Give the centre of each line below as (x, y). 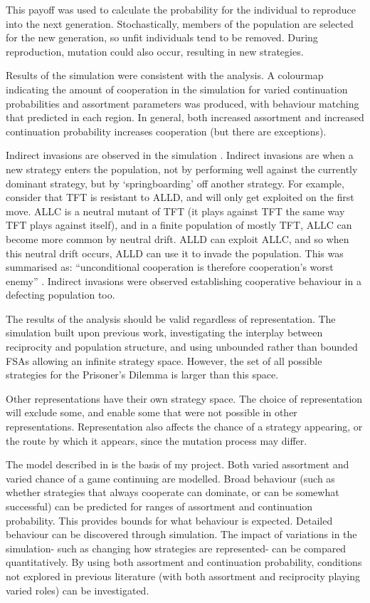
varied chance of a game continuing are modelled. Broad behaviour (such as (170, 478)
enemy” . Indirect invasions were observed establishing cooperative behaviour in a (184, 280)
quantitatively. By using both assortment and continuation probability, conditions (184, 562)
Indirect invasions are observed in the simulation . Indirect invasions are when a (180, 155)
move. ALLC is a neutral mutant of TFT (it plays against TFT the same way (175, 211)
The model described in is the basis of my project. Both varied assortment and (178, 464)
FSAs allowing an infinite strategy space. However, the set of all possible (164, 360)
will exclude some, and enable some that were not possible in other (152, 412)
